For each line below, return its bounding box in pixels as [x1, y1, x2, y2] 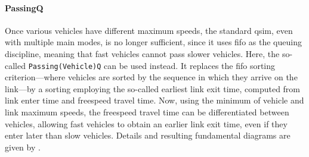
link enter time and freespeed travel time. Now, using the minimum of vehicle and [5, 94, 304, 106]
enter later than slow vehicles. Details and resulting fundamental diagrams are [5, 129, 291, 142]
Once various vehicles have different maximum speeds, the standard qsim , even [5, 24, 293, 36]
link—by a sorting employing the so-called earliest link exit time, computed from [5, 82, 301, 95]
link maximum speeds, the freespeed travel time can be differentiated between [5, 106, 289, 118]
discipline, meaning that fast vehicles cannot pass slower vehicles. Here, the [5, 47, 280, 59]
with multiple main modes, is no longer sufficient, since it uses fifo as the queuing [5, 36, 302, 48]
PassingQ [5, 1, 44, 14]
